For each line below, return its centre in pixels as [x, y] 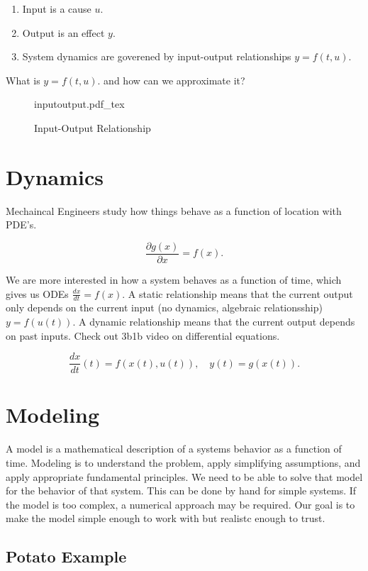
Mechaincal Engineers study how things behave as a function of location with [174, 210]
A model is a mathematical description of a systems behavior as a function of [174, 449]
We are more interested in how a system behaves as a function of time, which [174, 279]
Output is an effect [63, 32]
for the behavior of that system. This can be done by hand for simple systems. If [181, 490]
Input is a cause [57, 9]
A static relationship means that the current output [240, 293]
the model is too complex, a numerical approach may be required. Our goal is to [180, 504]
